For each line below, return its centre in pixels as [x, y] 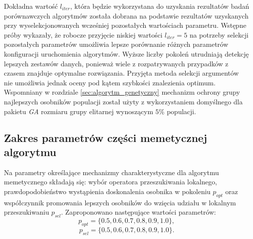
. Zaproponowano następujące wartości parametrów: [138, 212]
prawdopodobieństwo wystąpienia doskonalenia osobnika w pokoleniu [107, 191]
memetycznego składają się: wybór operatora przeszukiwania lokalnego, [111, 182]
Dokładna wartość [31, 6]
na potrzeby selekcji [219, 34]
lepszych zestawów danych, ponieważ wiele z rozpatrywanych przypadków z [116, 63]
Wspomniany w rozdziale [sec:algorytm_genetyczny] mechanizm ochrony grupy [122, 92]
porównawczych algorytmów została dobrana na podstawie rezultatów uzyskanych [126, 15]
